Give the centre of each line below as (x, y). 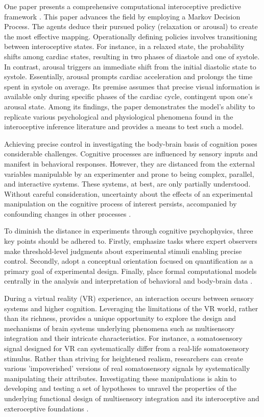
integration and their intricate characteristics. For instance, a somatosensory (123, 338)
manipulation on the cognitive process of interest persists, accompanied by (121, 204)
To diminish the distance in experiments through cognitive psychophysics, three (129, 231)
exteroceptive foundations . (46, 408)
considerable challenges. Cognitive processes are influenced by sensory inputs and (131, 154)
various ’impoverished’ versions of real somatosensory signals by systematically (127, 368)
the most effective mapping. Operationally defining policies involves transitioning (131, 36)
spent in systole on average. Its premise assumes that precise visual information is (132, 86)
